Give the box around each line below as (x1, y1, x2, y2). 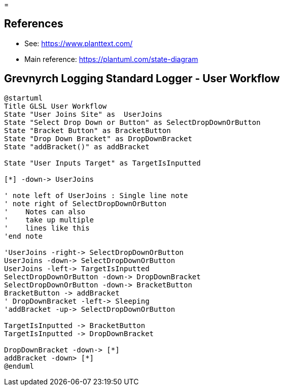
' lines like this (4, 223, 90, 232)
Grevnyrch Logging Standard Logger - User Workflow (4, 72, 280, 85)
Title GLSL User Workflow (4, 102, 107, 110)
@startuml (4, 93, 43, 102)
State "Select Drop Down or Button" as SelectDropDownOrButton (4, 118, 261, 126)
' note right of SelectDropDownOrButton (4, 199, 167, 208)
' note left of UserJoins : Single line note (4, 191, 188, 200)
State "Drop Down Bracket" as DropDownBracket (4, 134, 192, 143)
